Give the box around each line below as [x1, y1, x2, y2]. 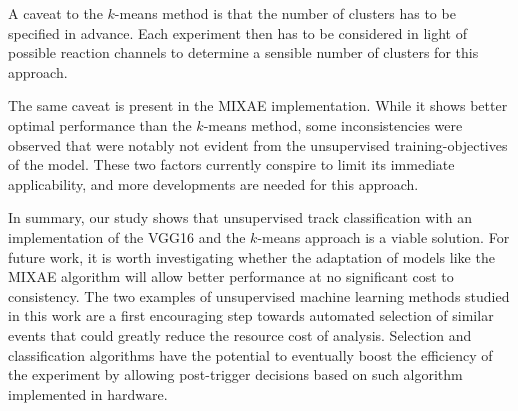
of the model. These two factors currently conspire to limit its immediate [8, 154, 455, 175]
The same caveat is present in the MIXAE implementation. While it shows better [8, 95, 508, 116]
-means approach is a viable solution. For [257, 226, 510, 247]
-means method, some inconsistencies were [203, 114, 463, 135]
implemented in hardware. [8, 383, 168, 404]
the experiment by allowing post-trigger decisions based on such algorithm [8, 364, 463, 385]
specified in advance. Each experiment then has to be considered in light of [8, 22, 468, 43]
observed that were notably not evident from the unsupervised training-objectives [8, 134, 508, 155]
